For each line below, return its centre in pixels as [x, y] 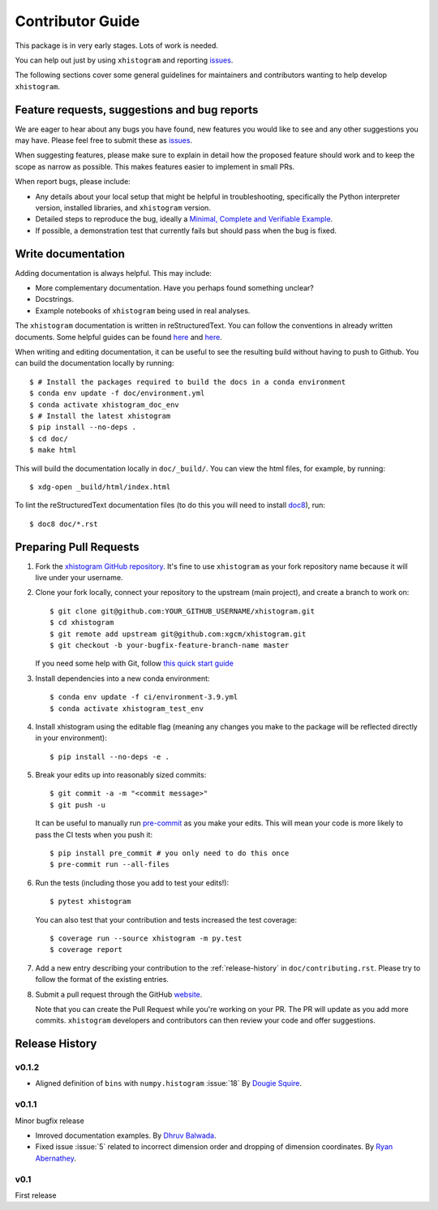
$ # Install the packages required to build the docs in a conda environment [188, 382]
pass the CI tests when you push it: [94, 834]
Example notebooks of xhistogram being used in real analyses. [143, 310]
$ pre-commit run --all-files [110, 865]
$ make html [53, 450]
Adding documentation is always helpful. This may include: [114, 273]
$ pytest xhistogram [90, 902]
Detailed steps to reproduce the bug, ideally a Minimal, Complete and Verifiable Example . [184, 219]
